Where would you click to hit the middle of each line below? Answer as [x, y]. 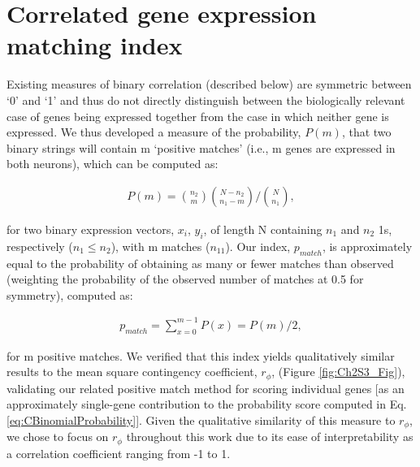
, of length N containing [263, 229]
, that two [366, 132]
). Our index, [258, 246]
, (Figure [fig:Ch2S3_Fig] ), [338, 372]
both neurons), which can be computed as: [113, 164]
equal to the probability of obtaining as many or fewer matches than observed [200, 263]
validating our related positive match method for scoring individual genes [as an [206, 388]
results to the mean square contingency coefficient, [132, 372]
